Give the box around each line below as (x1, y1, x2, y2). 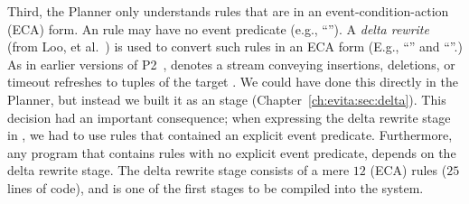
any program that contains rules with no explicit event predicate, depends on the (7, 143, 456, 162)
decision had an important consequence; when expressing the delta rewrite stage (7, 107, 451, 126)
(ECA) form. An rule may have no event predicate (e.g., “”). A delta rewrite (7, 19, 429, 38)
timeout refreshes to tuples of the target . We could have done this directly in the (7, 72, 458, 91)
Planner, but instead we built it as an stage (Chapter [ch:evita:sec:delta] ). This (7, 89, 446, 108)
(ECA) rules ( (370, 161, 447, 180)
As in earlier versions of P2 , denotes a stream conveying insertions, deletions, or (7, 54, 455, 73)
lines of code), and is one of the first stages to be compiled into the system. (7, 178, 424, 197)
